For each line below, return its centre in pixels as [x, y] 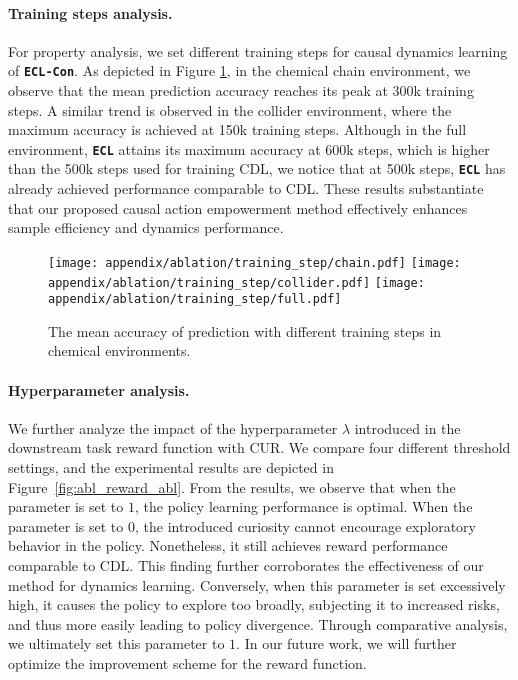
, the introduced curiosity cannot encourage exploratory [305, 525]
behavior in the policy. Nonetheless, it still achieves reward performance [228, 545]
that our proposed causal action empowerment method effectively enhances [238, 207]
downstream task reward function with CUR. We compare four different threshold [259, 447]
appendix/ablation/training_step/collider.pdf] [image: [236, 282]
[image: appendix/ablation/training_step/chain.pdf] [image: [254, 262]
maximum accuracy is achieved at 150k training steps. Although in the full [237, 129]
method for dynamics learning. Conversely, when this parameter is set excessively [257, 584]
